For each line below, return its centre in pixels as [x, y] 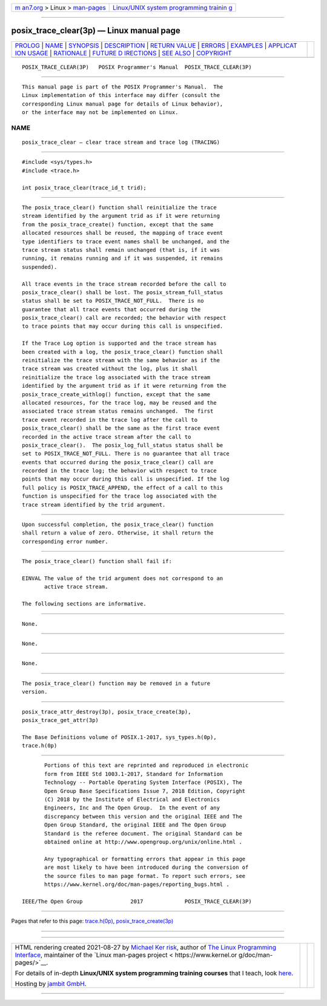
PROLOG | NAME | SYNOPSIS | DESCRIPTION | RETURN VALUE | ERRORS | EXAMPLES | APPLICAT [156, 46]
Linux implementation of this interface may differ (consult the [121, 95]
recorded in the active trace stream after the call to [107, 437]
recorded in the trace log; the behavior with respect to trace [120, 471]
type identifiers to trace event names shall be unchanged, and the [126, 241]
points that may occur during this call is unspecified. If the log [126, 479]
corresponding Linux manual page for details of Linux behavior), [123, 104]
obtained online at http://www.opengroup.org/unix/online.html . [143, 842]
